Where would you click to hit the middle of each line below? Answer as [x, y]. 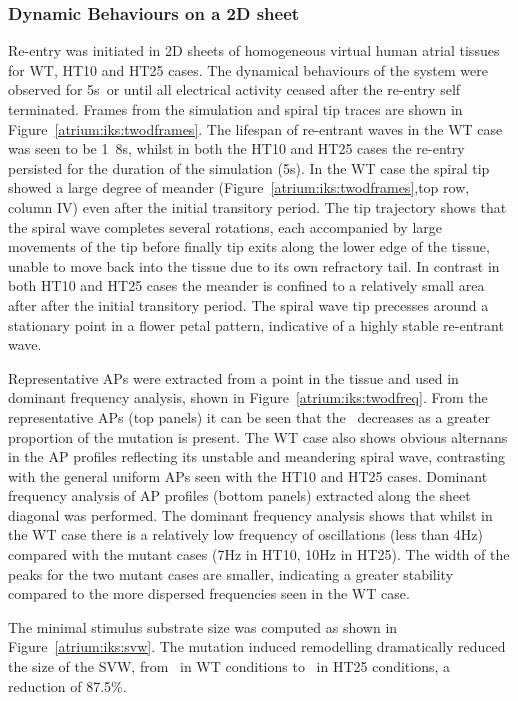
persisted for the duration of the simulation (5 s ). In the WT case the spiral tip [249, 167]
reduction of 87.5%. [67, 685]
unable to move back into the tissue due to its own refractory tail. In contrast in [254, 265]
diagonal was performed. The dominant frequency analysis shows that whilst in [250, 514]
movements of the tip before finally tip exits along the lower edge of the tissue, [249, 246]
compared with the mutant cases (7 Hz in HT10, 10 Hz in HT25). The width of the [259, 554]
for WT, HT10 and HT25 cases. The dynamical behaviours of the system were [248, 69]
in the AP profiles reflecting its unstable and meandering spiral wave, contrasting [257, 456]
